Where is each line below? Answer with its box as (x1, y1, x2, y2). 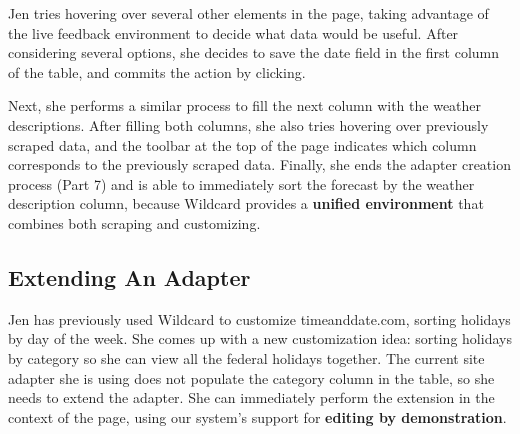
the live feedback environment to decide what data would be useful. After (8, 22, 459, 43)
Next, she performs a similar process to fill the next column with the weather (8, 95, 482, 116)
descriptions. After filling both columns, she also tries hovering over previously (8, 114, 489, 135)
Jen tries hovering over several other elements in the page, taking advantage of (8, 3, 489, 23)
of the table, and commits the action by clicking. (8, 61, 306, 82)
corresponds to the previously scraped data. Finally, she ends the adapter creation (8, 154, 511, 175)
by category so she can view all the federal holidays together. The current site (8, 347, 485, 368)
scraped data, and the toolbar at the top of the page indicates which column (8, 134, 477, 155)
